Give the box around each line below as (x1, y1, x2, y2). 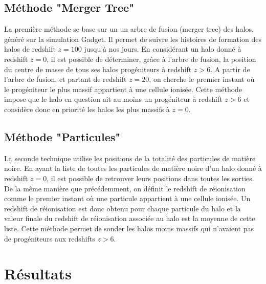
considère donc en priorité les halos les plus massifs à (4, 103, 170, 114)
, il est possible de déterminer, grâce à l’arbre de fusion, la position (47, 53, 256, 64)
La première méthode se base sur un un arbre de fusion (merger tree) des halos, (4, 24, 254, 34)
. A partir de (210, 63, 250, 74)
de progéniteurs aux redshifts (4, 233, 95, 244)
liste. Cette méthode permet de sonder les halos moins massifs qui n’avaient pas (4, 223, 254, 233)
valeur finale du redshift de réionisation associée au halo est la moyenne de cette (4, 213, 255, 224)
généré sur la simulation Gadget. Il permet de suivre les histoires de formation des (4, 33, 261, 44)
